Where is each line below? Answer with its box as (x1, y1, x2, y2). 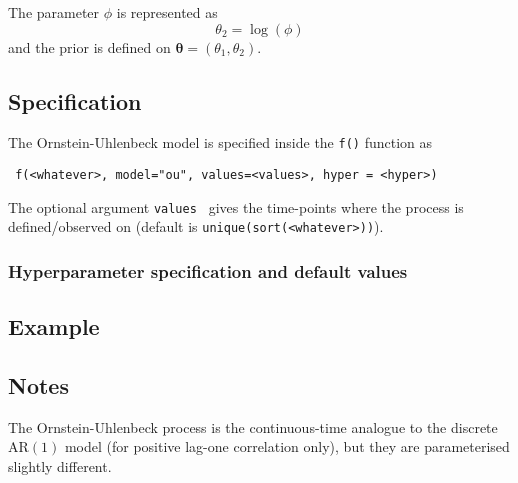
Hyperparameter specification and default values (8, 258, 408, 283)
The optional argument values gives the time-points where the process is (8, 196, 464, 217)
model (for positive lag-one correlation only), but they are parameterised (64, 436, 510, 457)
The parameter (8, 2, 100, 22)
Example (8, 311, 100, 342)
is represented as (116, 2, 218, 22)
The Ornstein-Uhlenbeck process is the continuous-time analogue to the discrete (8, 416, 498, 437)
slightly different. (8, 456, 112, 477)
